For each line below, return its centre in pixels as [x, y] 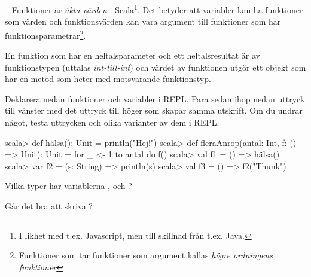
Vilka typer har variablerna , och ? [68, 186]
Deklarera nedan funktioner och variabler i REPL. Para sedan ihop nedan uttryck [155, 98]
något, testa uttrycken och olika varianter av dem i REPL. [112, 122]
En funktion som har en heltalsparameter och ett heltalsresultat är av [132, 55]
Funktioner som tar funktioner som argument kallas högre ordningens [146, 255]
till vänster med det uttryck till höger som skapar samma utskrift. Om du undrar [154, 110]
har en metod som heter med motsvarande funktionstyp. [108, 79]
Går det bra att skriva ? [49, 206]
